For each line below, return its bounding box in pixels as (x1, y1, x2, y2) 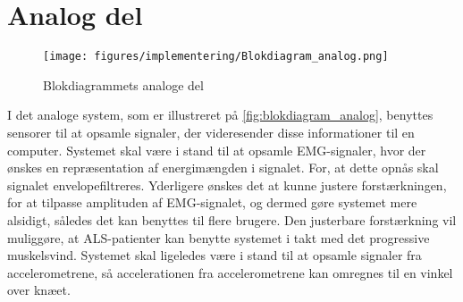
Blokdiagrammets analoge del (43, 75, 204, 94)
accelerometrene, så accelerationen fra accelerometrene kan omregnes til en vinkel (7, 263, 453, 281)
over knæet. (7, 281, 71, 299)
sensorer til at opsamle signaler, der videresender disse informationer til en (7, 122, 415, 141)
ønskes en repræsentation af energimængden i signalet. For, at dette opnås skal (7, 158, 439, 177)
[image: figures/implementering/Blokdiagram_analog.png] (43, 50, 389, 63)
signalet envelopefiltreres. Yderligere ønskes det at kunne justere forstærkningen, (7, 175, 447, 194)
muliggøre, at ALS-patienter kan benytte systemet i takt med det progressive (7, 228, 430, 247)
